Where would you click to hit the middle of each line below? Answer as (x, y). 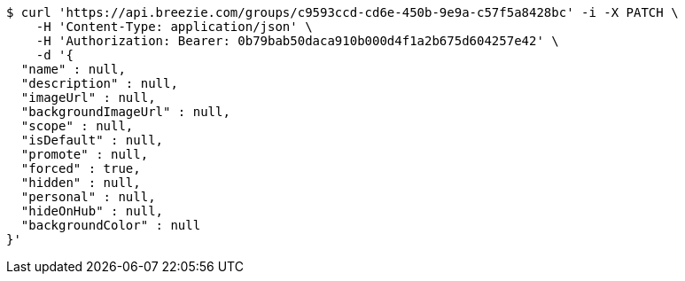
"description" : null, (99, 83)
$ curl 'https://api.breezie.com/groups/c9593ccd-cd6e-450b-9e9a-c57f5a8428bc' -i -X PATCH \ (342, 12)
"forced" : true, (81, 168)
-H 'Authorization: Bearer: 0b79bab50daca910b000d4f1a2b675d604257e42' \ (297, 41)
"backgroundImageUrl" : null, (125, 112)
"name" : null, (73, 69)
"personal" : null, (88, 197)
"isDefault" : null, (92, 140)
